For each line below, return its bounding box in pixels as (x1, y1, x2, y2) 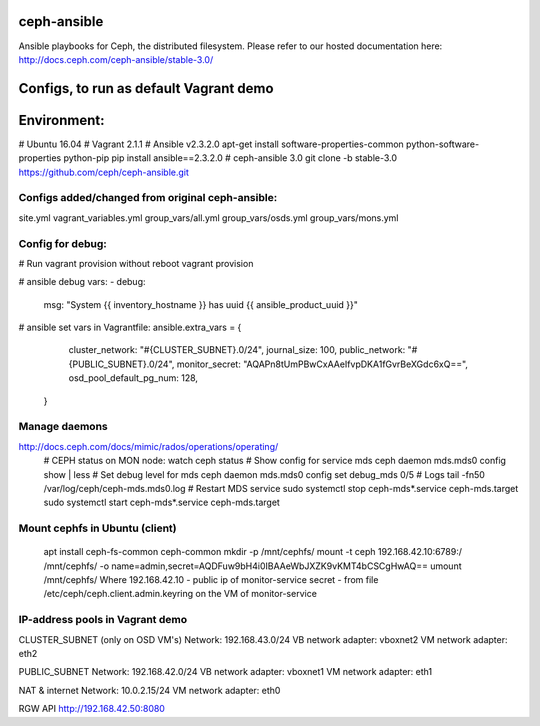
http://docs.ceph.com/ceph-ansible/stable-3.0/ (18, 53, 214, 65)
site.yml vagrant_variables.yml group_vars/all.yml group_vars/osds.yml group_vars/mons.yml (18, 211, 399, 224)
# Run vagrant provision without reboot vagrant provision (18, 257, 254, 269)
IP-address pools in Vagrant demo (18, 613, 188, 627)
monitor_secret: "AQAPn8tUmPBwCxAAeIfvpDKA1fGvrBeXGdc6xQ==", (176, 358, 469, 370)
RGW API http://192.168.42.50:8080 (18, 703, 165, 715)
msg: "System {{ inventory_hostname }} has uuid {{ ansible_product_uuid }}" (43, 298, 359, 310)
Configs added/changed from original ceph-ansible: (18, 191, 278, 205)
